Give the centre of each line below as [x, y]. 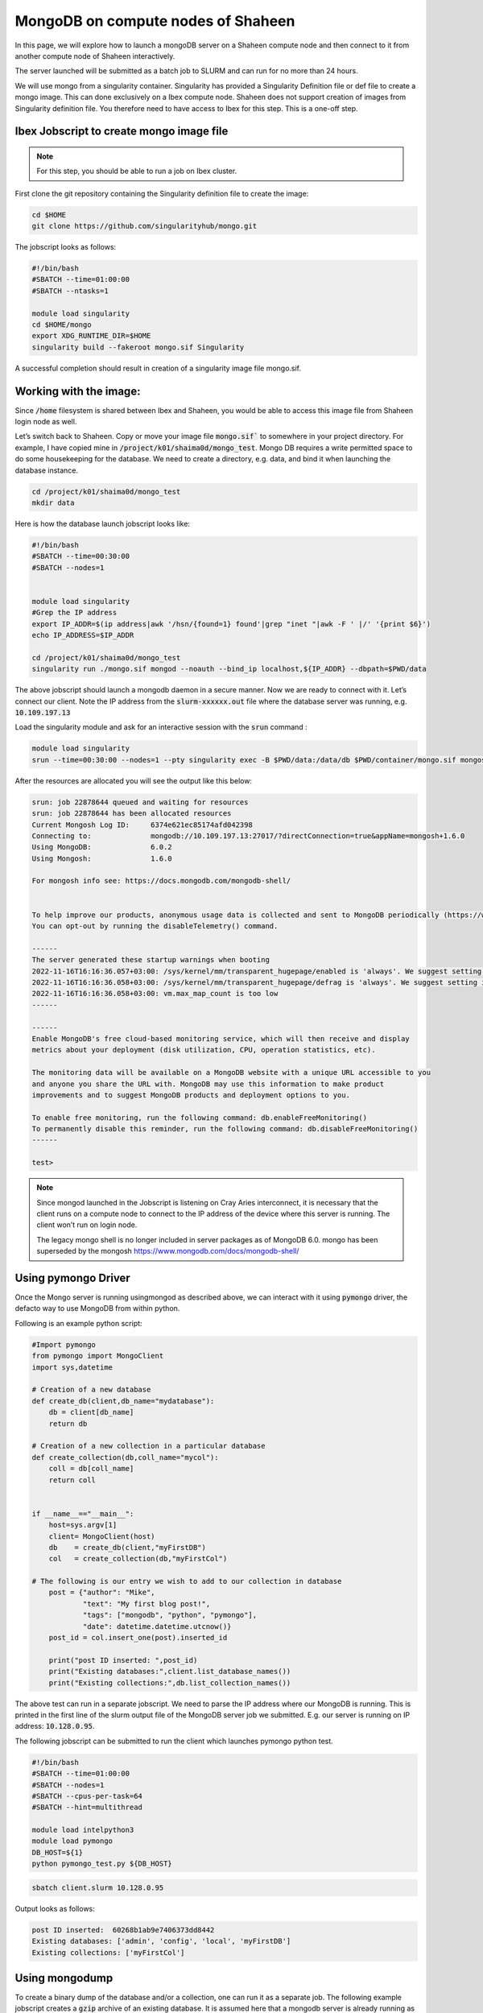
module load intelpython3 [83, 1830]
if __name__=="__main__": [83, 1513]
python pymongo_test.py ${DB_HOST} [102, 1864]
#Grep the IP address [74, 613]
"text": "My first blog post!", [147, 1604]
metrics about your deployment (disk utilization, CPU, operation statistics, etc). [204, 1050]
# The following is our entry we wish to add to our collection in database [187, 1581]
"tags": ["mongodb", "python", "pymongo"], [170, 1615]
